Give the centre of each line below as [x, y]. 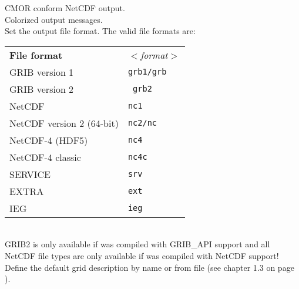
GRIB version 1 [42, 72]
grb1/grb [147, 72]
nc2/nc [142, 123]
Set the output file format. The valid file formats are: [100, 31]
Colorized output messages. [54, 19]
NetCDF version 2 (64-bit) [64, 123]
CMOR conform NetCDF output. [65, 8]
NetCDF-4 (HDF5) [49, 140]
